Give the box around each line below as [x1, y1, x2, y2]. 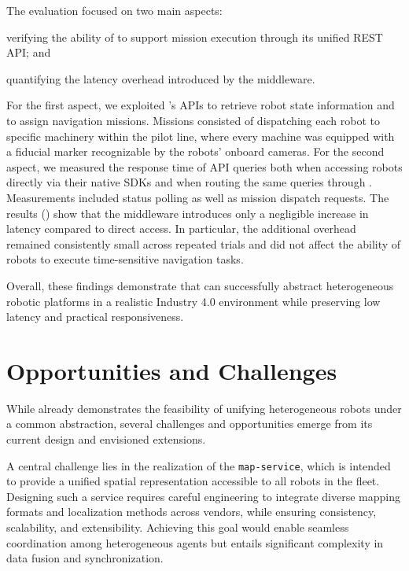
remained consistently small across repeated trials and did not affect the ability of [6, 235, 401, 252]
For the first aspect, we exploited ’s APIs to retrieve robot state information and [6, 97, 395, 113]
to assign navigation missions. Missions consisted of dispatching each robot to [6, 112, 380, 128]
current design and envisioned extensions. [6, 431, 206, 447]
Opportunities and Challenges [6, 354, 337, 386]
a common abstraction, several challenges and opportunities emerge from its [6, 415, 373, 432]
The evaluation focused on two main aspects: [6, 2, 223, 18]
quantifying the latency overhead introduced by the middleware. [6, 70, 315, 87]
